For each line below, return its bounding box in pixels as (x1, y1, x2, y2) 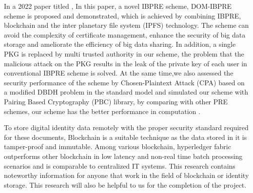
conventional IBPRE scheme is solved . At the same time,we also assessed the (4, 68, 234, 78)
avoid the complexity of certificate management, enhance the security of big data (4, 29, 246, 39)
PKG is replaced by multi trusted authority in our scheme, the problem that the (4, 48, 244, 58)
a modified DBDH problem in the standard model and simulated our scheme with (4, 87, 249, 97)
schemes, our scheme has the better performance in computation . (4, 106, 200, 116)
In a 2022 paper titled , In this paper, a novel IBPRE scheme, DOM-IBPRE (4, 1, 232, 11)
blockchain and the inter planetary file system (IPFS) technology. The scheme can (4, 20, 249, 30)
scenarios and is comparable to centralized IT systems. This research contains (4, 160, 235, 171)
